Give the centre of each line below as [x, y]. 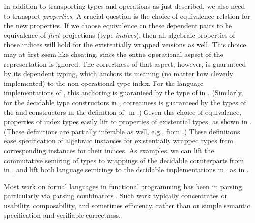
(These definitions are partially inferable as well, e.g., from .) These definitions [122, 131]
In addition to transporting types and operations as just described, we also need [125, 6]
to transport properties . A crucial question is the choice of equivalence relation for [127, 15]
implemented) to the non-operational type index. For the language [104, 83]
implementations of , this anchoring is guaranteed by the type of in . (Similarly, [124, 93]
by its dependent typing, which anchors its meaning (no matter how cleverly [119, 73]
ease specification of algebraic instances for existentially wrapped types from [119, 141]
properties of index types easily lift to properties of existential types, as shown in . [128, 122]
